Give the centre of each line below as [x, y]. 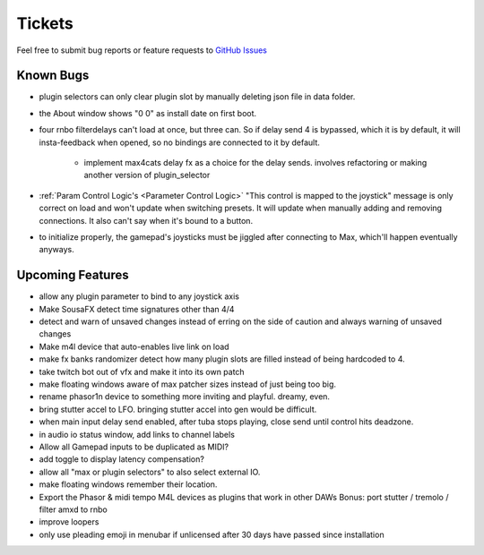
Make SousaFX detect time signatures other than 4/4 [137, 309]
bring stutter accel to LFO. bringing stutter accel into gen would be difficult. [178, 409]
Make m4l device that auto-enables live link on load [134, 346]
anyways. [57, 250]
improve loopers [69, 522]
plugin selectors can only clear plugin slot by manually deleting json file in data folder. [197, 97]
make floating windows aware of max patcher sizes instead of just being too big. [187, 384]
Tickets [45, 23]
